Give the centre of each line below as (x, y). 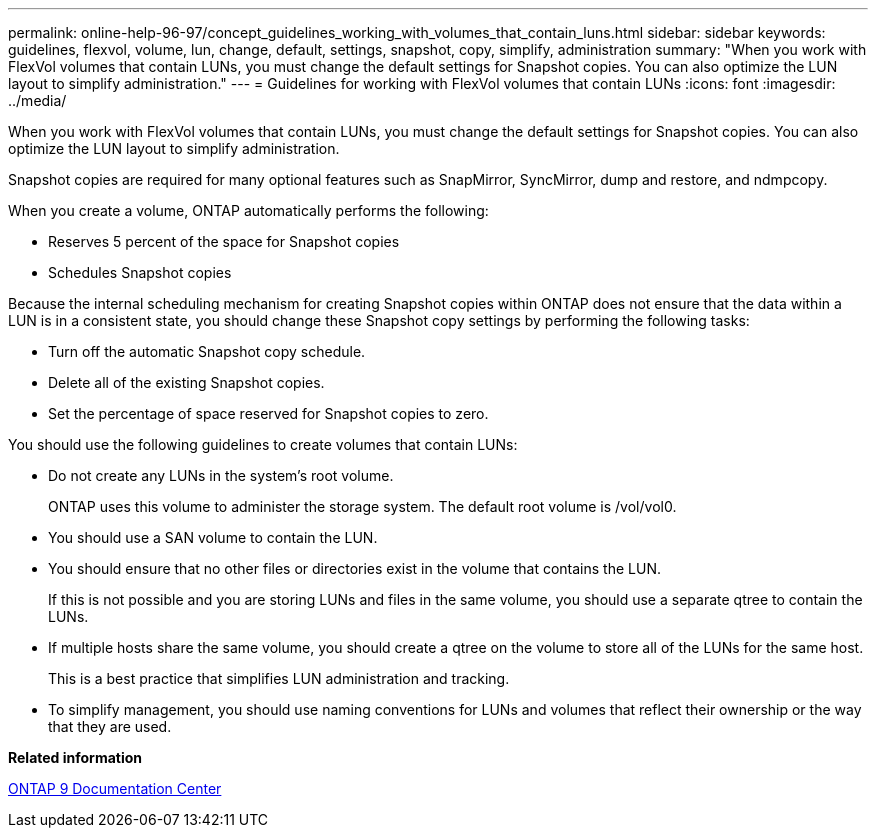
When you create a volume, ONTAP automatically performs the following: (248, 210)
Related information (75, 757)
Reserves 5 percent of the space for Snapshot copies (224, 241)
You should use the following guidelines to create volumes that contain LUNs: (263, 444)
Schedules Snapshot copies (140, 272)
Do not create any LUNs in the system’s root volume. (221, 475)
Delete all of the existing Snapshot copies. (186, 382)
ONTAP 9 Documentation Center (115, 788)
